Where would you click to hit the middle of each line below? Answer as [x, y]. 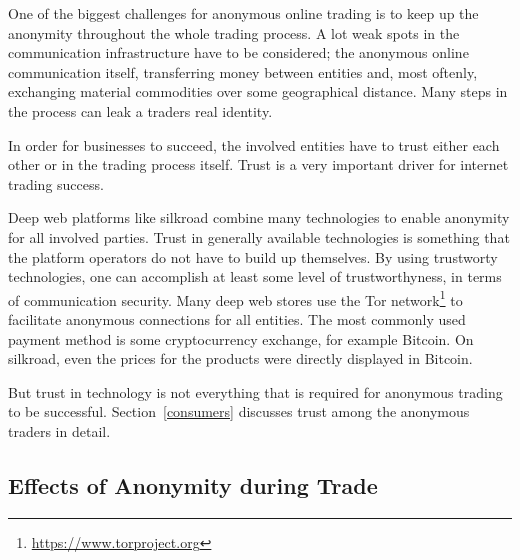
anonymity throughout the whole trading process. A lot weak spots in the [234, 32]
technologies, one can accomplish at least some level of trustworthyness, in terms [255, 276]
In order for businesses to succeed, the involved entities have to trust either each [254, 144]
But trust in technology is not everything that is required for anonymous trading [255, 391]
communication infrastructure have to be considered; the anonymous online [238, 52]
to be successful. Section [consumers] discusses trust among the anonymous [239, 411]
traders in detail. [59, 430]
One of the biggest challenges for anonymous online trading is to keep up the [243, 13]
